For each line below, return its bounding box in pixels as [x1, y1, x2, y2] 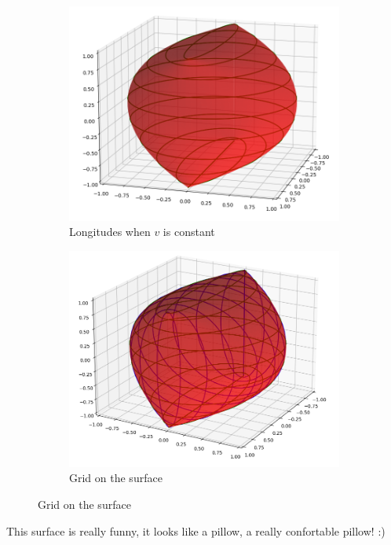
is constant [163, 223, 215, 240]
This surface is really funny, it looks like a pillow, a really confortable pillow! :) [6, 522, 386, 539]
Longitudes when [69, 223, 151, 240]
